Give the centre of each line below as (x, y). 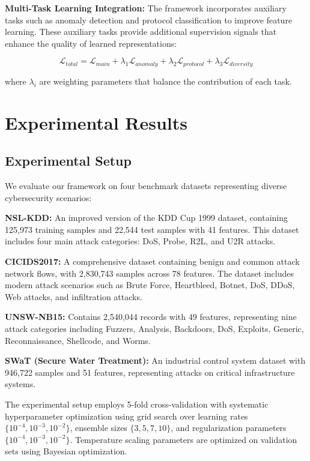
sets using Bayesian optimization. (66, 451)
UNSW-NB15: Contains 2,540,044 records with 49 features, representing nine (151, 317)
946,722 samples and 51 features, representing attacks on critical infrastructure (150, 372)
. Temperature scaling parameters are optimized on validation (184, 439)
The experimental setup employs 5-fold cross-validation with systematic (137, 404)
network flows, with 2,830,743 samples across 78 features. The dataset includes (149, 273)
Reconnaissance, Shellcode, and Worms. (78, 340)
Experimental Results (96, 122)
